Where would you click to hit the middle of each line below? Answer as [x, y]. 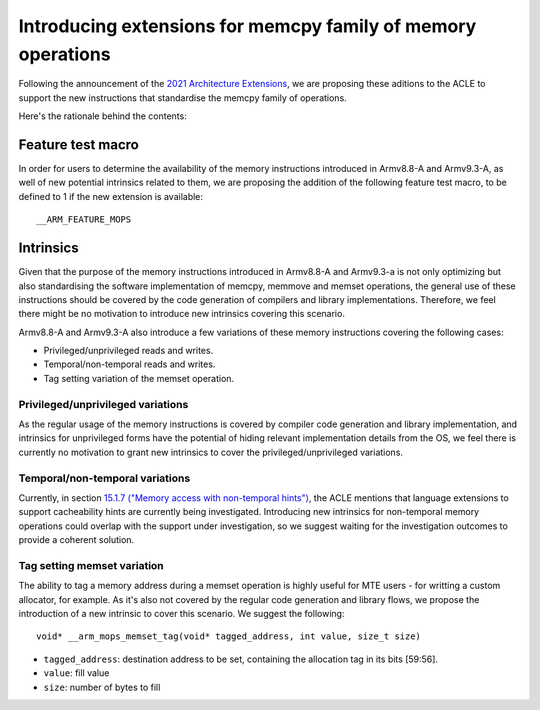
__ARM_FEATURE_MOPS [84, 219]
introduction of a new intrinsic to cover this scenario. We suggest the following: [181, 613]
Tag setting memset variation [91, 565]
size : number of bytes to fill [102, 687]
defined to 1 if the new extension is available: [111, 196]
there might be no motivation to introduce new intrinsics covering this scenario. [181, 314]
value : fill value [76, 673]
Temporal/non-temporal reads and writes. [129, 364]
